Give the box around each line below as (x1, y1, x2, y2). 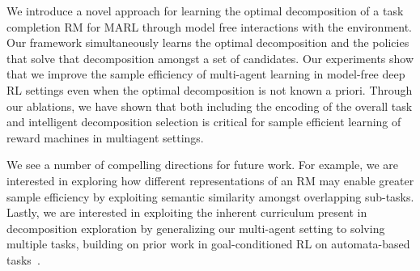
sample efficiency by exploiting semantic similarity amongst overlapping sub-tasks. (6, 188, 414, 205)
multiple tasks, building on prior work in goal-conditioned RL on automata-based (6, 235, 410, 252)
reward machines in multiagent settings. (6, 129, 204, 146)
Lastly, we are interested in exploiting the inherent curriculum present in (6, 204, 367, 221)
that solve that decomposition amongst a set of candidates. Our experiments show (6, 49, 414, 66)
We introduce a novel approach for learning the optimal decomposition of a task (6, 2, 404, 19)
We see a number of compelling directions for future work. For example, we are (6, 156, 398, 173)
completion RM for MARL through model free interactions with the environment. (6, 18, 412, 35)
